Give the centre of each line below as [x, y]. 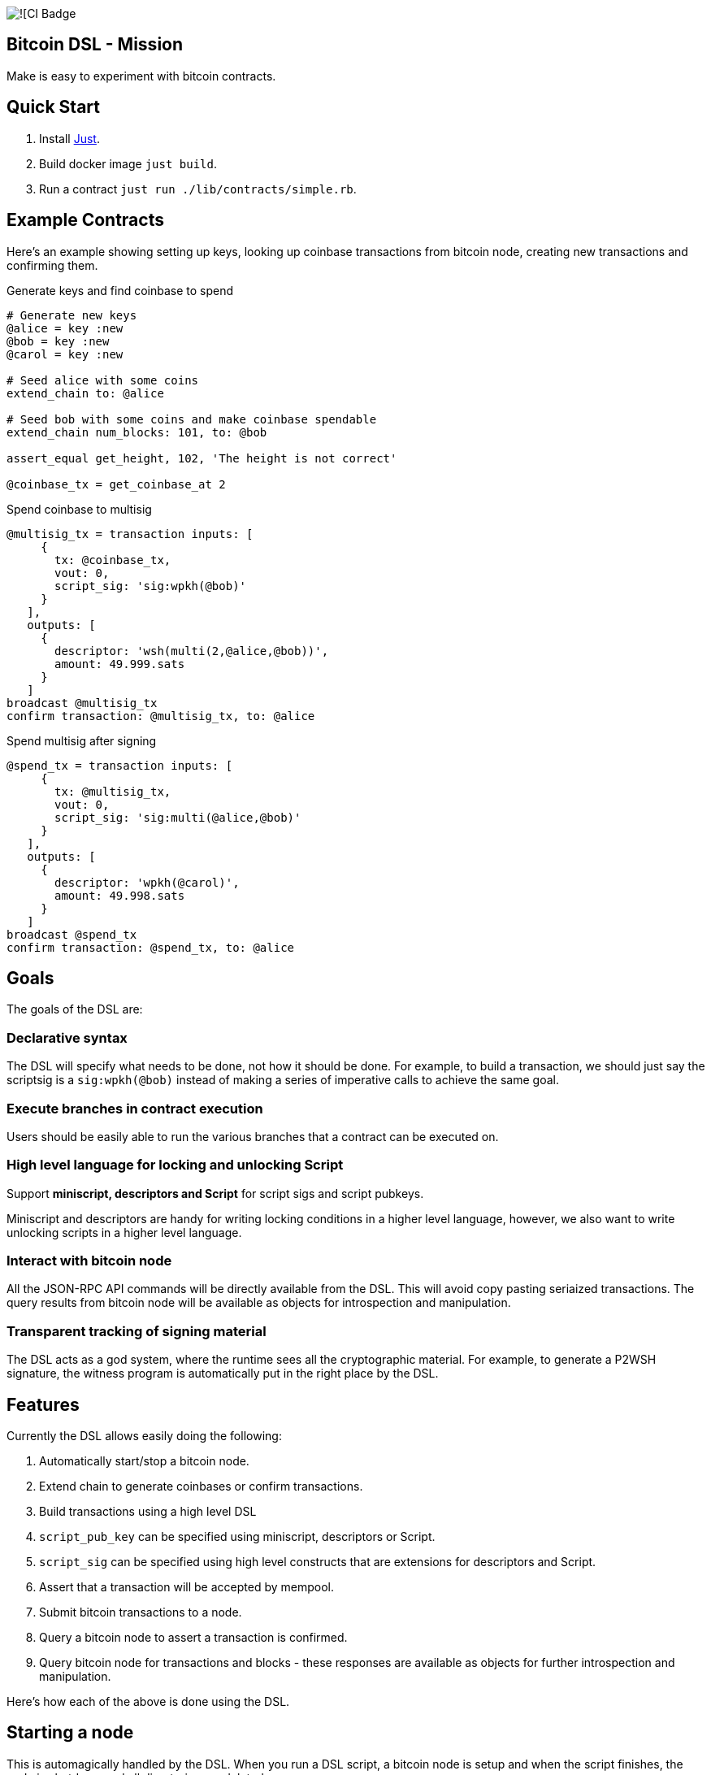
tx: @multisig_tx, [113, 791]
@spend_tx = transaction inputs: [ [120, 765]
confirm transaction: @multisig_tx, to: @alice [161, 716]
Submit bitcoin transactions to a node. [141, 1612]
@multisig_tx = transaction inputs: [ [130, 534]
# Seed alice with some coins [103, 380]
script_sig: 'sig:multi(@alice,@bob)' [178, 817]
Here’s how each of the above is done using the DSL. [148, 1701]
